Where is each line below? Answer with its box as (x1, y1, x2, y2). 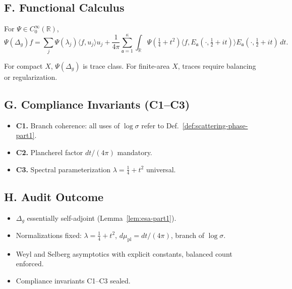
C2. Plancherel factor (16, 147, 83, 157)
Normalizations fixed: (16, 229, 82, 240)
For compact (4, 60, 43, 71)
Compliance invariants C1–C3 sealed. (16, 275, 131, 285)
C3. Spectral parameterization (16, 164, 111, 174)
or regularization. (4, 71, 57, 82)
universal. (146, 164, 176, 174)
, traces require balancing (178, 60, 256, 71)
